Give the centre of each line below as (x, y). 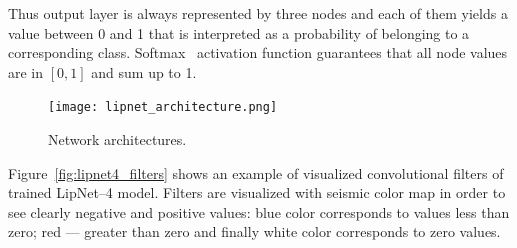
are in (26, 71)
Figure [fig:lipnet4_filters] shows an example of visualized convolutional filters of (256, 172)
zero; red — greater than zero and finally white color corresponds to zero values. (254, 231)
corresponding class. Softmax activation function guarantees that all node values (258, 52)
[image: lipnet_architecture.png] (163, 107)
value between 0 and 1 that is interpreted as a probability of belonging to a (239, 32)
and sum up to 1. (144, 71)
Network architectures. (117, 139)
